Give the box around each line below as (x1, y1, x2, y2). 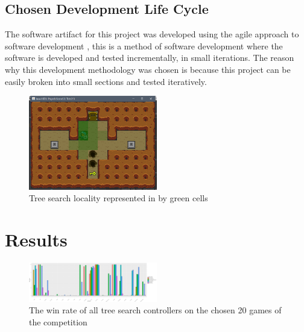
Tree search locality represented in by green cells (29, 192, 208, 204)
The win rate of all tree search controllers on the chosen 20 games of (29, 304, 282, 316)
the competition (29, 315, 87, 328)
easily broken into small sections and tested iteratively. (5, 75, 207, 87)
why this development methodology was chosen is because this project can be (5, 63, 291, 75)
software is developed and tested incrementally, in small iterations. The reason (5, 51, 294, 64)
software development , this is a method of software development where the (5, 39, 283, 52)
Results (5, 227, 68, 252)
